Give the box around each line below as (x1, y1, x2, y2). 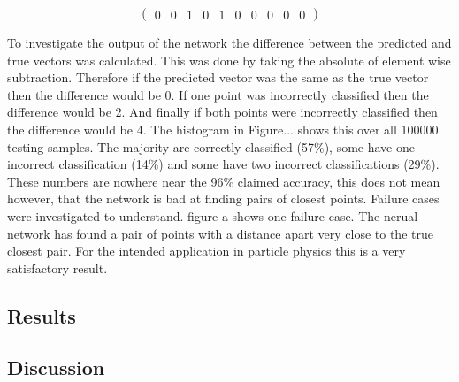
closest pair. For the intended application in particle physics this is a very (7, 241, 406, 260)
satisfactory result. (7, 258, 108, 277)
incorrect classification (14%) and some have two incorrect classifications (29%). (7, 155, 440, 173)
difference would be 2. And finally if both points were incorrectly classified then (7, 103, 438, 121)
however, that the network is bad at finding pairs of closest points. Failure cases (7, 189, 440, 208)
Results (7, 302, 76, 329)
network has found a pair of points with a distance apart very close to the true (7, 224, 433, 242)
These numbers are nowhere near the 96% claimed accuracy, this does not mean (7, 172, 440, 190)
